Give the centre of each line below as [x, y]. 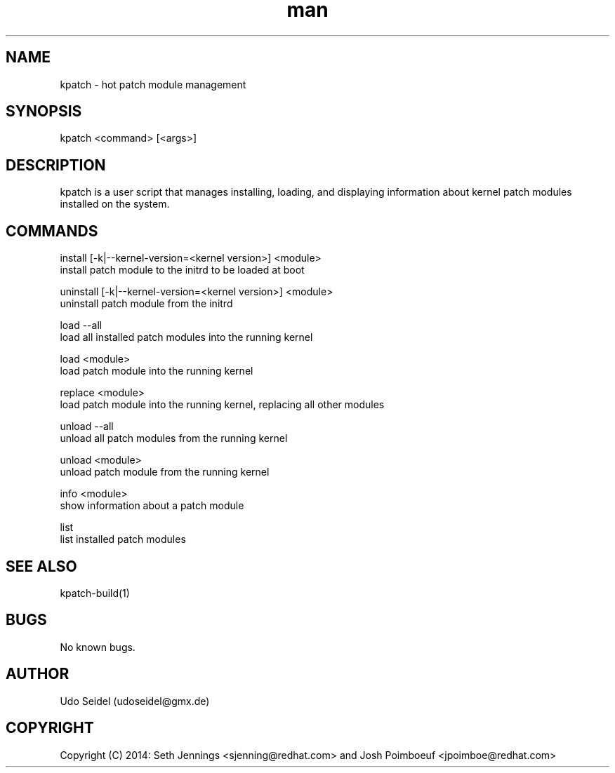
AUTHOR [38, 674]
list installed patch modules [123, 539]
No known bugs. [98, 647]
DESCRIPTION [56, 165]
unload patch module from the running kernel [165, 472]
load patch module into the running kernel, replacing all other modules [222, 405]
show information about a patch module [152, 506]
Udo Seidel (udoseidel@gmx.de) [135, 701]
